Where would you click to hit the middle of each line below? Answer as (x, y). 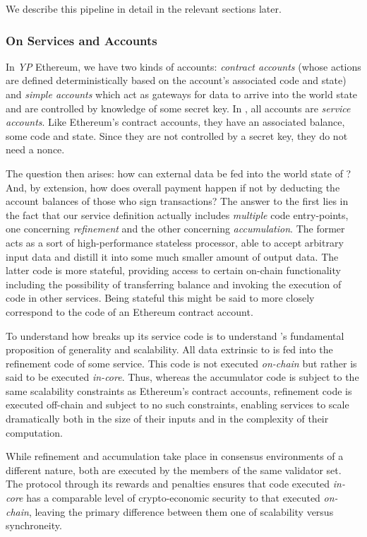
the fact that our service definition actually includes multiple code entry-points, (177, 214)
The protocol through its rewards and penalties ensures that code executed (168, 484)
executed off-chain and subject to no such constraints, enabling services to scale (178, 405)
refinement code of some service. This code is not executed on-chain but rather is (181, 363)
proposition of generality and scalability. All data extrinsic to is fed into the (169, 349)
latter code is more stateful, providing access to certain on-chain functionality (173, 270)
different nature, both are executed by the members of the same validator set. (174, 470)
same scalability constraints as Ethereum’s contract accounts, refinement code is (179, 390)
